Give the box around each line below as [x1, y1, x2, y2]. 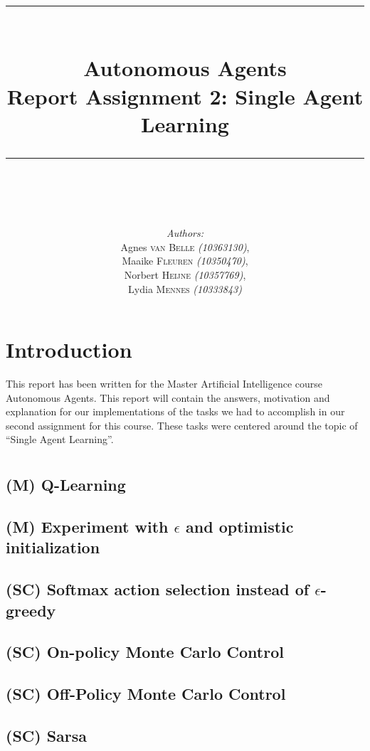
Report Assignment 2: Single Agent [6, 81, 364, 110]
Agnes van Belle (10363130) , [120, 239, 250, 254]
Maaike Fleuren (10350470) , [122, 253, 248, 268]
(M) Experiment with [6, 515, 169, 537]
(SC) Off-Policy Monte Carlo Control [6, 683, 286, 705]
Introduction [6, 335, 132, 364]
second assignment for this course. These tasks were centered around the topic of [6, 417, 358, 432]
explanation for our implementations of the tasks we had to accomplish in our [6, 404, 345, 419]
